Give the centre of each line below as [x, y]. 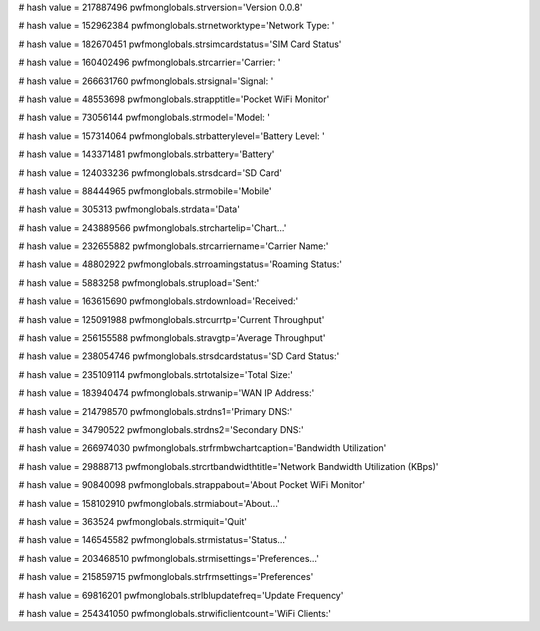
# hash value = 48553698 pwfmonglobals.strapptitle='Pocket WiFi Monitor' [174, 99]
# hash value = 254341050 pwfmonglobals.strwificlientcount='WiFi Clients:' [175, 613]
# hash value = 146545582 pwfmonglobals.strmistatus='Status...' [152, 540]
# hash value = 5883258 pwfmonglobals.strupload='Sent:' [139, 282]
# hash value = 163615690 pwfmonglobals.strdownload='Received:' [158, 301]
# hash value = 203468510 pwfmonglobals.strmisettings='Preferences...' [169, 558]
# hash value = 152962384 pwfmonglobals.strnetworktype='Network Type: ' [176, 26]
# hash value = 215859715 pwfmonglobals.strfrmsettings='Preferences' [166, 577]
